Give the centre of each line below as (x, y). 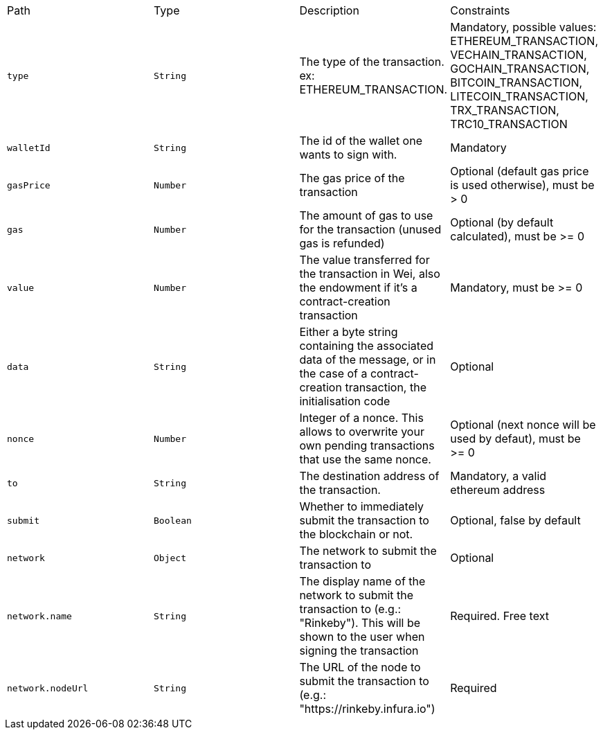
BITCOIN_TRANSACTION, (516, 82)
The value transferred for (364, 260)
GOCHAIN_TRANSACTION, (520, 69)
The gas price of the (352, 178)
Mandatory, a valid (498, 476)
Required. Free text (499, 616)
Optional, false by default (515, 520)
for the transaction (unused (370, 229)
